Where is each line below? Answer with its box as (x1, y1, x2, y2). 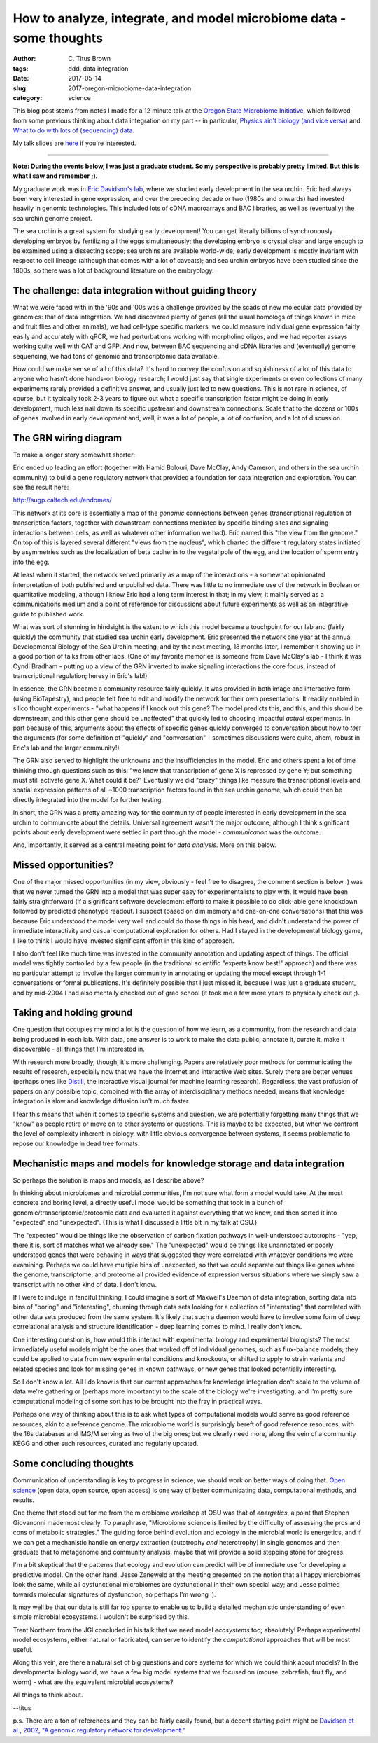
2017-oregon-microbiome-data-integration (68, 84, 192, 92)
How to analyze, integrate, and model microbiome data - (13, 11, 346, 26)
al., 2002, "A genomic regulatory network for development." (13, 1726, 185, 1735)
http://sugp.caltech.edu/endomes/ (13, 496, 112, 504)
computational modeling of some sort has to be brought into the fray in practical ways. (13, 1397, 262, 1405)
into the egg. (13, 558, 50, 566)
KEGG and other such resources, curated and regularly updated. (13, 1440, 199, 1448)
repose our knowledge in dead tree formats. (13, 1139, 140, 1148)
